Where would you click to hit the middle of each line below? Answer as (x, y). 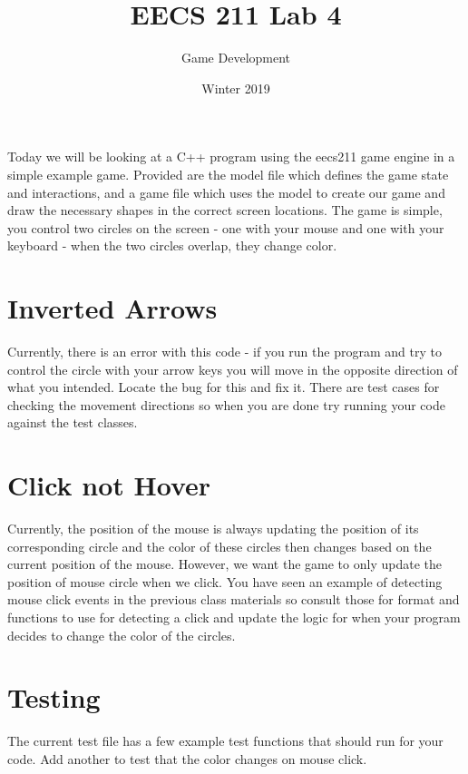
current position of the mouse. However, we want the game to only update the (224, 564)
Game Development (236, 58)
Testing (54, 697)
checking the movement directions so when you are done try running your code (226, 404)
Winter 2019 (236, 88)
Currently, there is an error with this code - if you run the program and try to (224, 351)
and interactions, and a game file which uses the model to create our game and (226, 192)
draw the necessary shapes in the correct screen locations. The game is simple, (225, 210)
